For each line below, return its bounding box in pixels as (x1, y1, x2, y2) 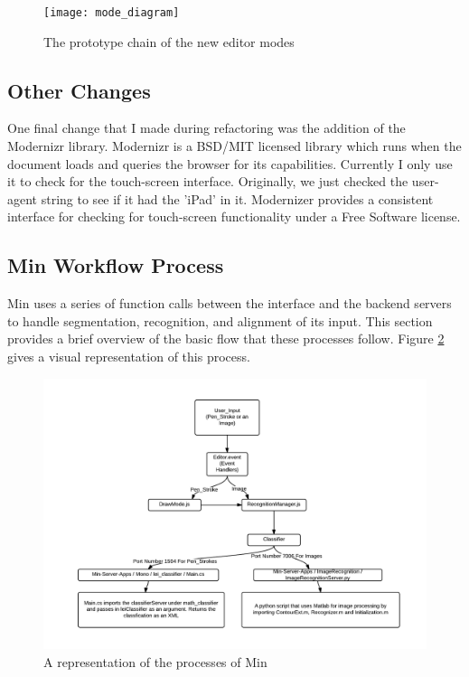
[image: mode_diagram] (43, 6, 180, 19)
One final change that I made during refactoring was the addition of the (7, 118, 406, 137)
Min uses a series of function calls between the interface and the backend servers (7, 294, 452, 313)
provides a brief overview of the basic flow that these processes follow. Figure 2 (7, 329, 445, 348)
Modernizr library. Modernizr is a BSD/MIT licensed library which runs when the (7, 136, 462, 155)
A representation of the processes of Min (43, 652, 267, 671)
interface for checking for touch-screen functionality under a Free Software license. (7, 207, 461, 226)
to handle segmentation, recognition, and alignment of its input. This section (7, 311, 433, 330)
